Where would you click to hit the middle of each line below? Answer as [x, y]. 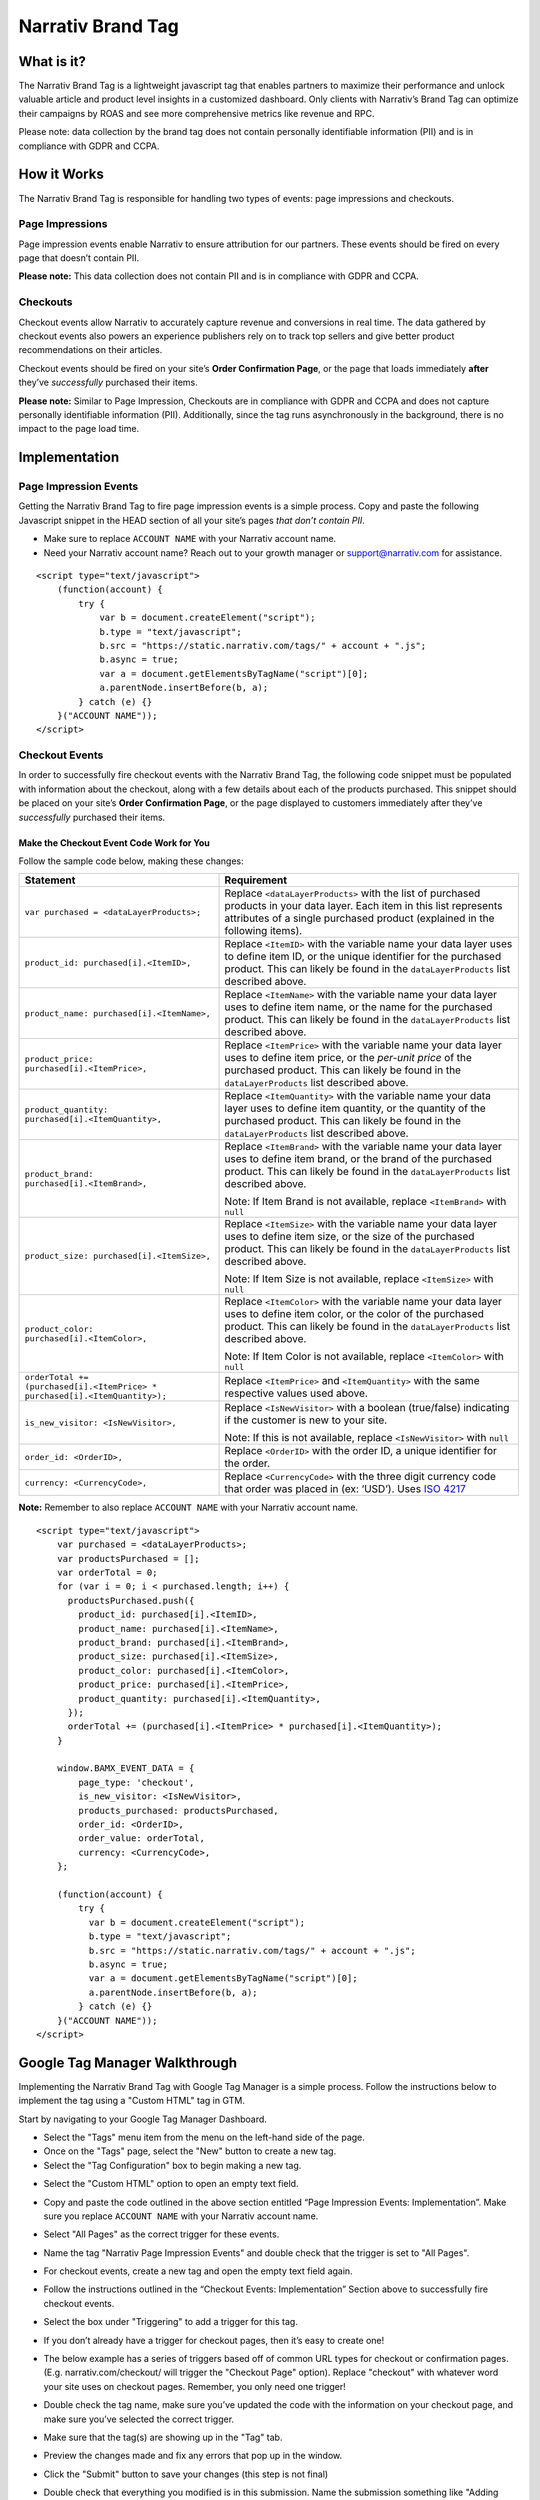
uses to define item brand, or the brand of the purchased [358, 1159]
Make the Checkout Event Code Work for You [114, 842]
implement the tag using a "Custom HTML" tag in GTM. [131, 2101]
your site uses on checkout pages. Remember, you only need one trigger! [195, 2386]
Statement [50, 880]
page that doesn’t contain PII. [79, 258]
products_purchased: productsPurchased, [178, 1810]
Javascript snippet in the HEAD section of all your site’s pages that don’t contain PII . [191, 520]
